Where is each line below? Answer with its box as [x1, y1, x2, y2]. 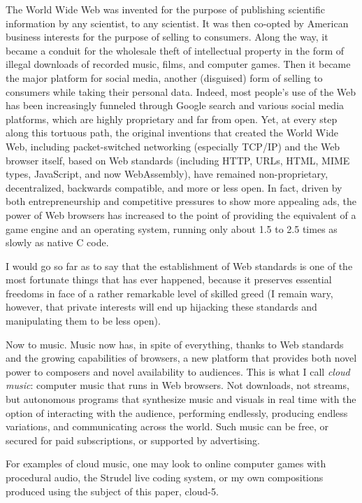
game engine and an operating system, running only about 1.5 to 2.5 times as [6, 221, 338, 236]
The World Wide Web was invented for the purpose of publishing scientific [6, 2, 326, 16]
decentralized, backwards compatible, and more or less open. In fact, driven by [6, 180, 342, 194]
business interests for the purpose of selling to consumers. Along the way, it [6, 29, 328, 44]
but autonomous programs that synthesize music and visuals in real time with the [6, 392, 356, 406]
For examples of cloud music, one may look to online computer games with [6, 456, 326, 471]
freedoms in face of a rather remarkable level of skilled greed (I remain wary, [6, 285, 333, 300]
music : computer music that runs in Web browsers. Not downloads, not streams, [6, 378, 349, 392]
